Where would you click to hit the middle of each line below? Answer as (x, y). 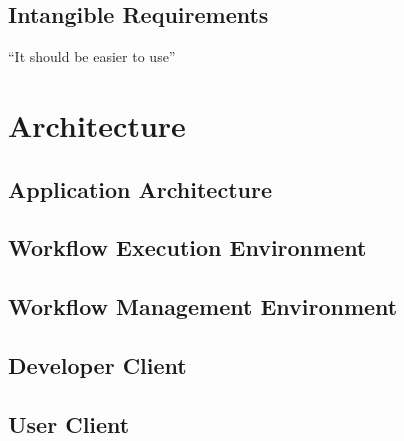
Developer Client (97, 364)
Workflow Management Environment (203, 306)
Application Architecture (140, 188)
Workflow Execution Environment (187, 247)
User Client (69, 423)
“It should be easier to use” (92, 56)
